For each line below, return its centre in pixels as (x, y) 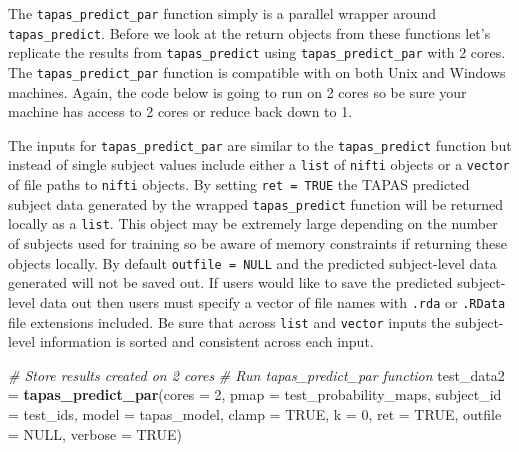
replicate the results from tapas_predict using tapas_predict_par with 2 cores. (257, 52)
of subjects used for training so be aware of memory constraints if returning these (257, 243)
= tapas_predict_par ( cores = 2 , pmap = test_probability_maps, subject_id (255, 394)
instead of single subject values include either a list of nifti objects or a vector (259, 164)
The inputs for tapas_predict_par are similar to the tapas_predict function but (260, 144)
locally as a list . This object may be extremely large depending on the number (253, 223)
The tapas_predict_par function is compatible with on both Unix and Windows (257, 71)
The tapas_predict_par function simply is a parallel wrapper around (222, 13)
